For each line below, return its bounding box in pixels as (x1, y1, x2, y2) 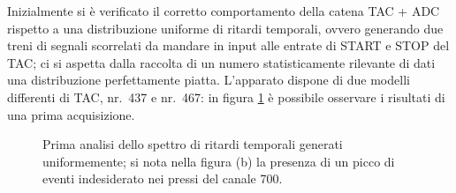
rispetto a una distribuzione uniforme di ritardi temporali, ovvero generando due (7, 19, 444, 37)
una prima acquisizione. (7, 105, 135, 123)
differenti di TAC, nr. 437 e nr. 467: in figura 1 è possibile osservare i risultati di (7, 87, 445, 106)
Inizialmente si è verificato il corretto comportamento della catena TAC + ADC (7, 2, 440, 19)
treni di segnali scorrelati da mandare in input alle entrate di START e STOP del (7, 36, 450, 55)
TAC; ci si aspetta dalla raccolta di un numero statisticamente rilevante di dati (7, 53, 436, 71)
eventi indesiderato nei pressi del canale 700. (42, 169, 283, 188)
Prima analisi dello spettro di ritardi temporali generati (42, 135, 343, 153)
